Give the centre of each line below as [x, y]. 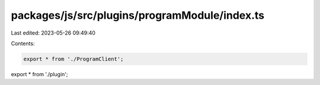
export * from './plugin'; [39, 74]
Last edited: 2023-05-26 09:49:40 [53, 33]
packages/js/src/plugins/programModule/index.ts [138, 15]
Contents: [23, 43]
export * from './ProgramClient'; [73, 59]
